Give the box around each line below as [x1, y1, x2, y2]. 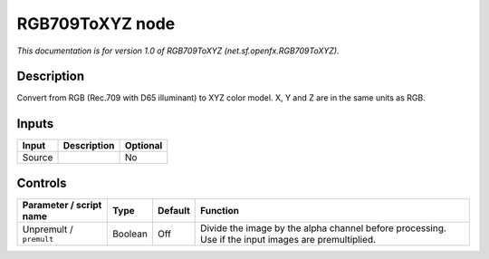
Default [157, 204, 190, 216]
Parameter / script [22, 198, 102, 211]
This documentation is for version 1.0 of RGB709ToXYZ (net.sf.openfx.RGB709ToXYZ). [16, 45, 340, 56]
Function [200, 204, 240, 216]
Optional [124, 139, 163, 152]
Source [22, 151, 53, 164]
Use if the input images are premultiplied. [200, 233, 376, 245]
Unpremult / [22, 223, 74, 235]
